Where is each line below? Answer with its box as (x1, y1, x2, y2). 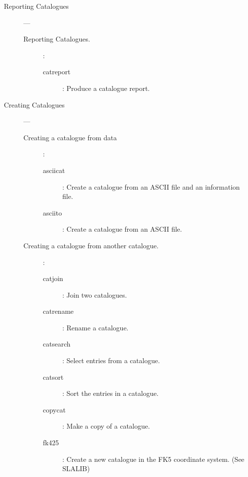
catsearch (43, 339, 71, 349)
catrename (43, 306, 74, 316)
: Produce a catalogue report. (62, 83, 150, 93)
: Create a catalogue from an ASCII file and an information (62, 181, 240, 192)
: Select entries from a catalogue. (62, 355, 160, 366)
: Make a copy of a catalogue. (62, 421, 150, 431)
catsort (43, 371, 64, 382)
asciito (43, 207, 62, 217)
